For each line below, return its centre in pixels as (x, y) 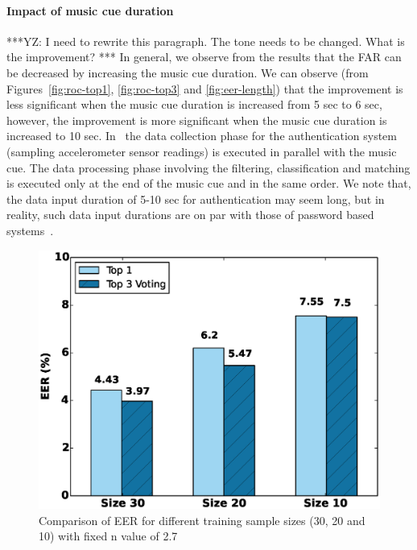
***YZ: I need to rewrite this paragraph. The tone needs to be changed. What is (206, 41)
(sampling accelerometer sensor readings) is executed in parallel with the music (202, 151)
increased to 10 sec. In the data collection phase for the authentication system (202, 136)
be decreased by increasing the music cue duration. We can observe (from (188, 72)
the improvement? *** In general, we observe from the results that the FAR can (204, 57)
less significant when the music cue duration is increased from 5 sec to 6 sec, (194, 104)
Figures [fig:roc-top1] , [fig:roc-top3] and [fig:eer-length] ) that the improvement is (205, 88)
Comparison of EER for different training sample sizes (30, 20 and (202, 520)
